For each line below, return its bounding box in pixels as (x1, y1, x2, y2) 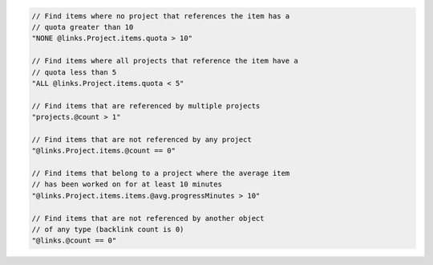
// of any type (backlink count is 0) (31, 225, 184, 234)
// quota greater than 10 (31, 22, 134, 31)
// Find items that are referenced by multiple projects (31, 101, 261, 110)
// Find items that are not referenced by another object (31, 214, 265, 222)
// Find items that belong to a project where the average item (31, 169, 290, 178)
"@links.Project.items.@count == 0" (31, 146, 176, 156)
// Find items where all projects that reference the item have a (31, 56, 298, 66)
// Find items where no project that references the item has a (31, 11, 290, 20)
